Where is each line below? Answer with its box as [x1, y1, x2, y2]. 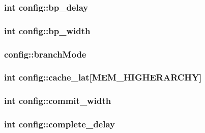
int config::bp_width [4, 24, 91, 37]
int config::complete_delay [4, 118, 115, 130]
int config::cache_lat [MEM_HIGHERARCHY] [4, 71, 202, 84]
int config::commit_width [4, 94, 111, 107]
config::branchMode [4, 47, 86, 60]
